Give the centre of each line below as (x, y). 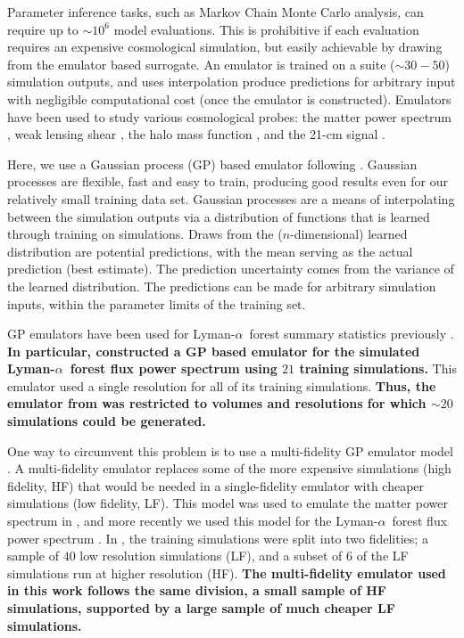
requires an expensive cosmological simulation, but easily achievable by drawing (225, 47)
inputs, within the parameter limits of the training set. (157, 303)
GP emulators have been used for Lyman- (121, 334)
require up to (43, 29)
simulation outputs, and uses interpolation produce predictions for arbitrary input (232, 82)
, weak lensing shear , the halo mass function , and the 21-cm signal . (196, 134)
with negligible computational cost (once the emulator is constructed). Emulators (229, 98)
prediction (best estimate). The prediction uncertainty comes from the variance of (231, 269)
